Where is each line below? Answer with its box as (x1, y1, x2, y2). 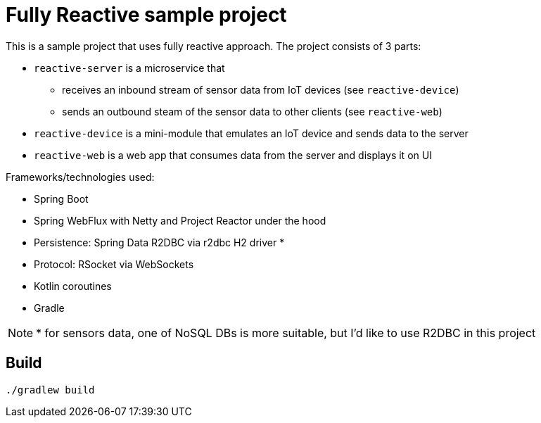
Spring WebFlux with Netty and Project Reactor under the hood (34, 214, 326, 227)
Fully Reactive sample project (6, 3, 287, 27)
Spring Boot (34, 192, 89, 205)
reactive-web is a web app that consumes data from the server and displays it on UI (34, 149, 432, 161)
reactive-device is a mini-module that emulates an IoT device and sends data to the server (34, 127, 469, 139)
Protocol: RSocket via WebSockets (34, 258, 194, 270)
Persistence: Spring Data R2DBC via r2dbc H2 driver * (34, 236, 285, 248)
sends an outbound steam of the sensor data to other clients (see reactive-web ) (62, 105, 443, 118)
